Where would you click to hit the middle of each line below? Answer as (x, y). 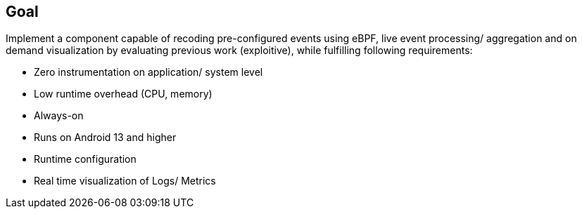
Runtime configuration (85, 159)
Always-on (59, 116)
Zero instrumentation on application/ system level (148, 72)
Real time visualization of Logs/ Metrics (125, 181)
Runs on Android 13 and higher (105, 138)
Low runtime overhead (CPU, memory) (123, 94)
